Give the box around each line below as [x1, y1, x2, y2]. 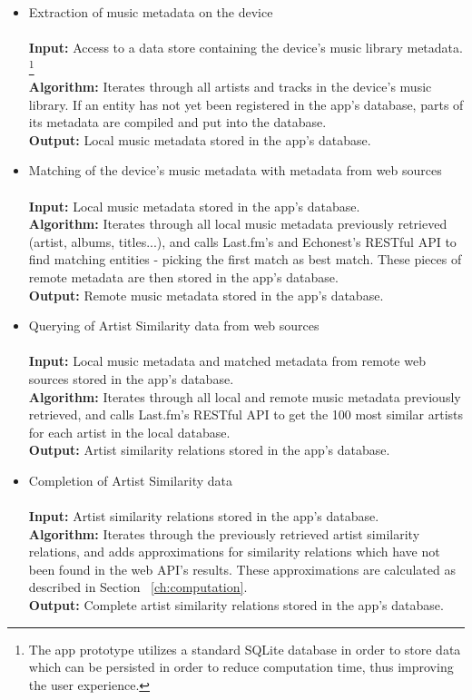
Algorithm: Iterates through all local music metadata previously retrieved [28, 214, 447, 233]
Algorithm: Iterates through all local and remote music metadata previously [28, 387, 461, 406]
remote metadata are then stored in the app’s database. [28, 267, 339, 286]
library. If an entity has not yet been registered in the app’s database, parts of [28, 94, 464, 113]
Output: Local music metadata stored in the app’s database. [28, 130, 371, 149]
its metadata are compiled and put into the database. [28, 113, 327, 132]
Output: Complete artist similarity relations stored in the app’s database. [28, 596, 444, 615]
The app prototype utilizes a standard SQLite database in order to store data [28, 639, 461, 658]
